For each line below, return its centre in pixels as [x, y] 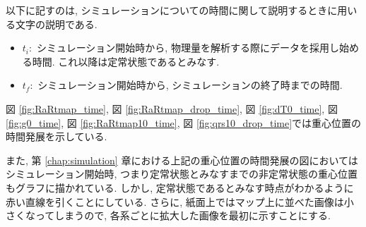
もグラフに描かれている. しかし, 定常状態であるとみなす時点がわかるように [180, 187]
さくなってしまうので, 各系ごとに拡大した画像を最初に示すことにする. [168, 215]
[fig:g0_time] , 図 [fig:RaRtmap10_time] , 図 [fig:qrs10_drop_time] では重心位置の [184, 122]
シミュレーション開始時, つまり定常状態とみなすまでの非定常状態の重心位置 [182, 174]
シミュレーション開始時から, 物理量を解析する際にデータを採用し [188, 48]
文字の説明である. [56, 24]
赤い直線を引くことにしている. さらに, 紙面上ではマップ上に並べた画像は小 [180, 201]
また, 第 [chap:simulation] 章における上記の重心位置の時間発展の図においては [182, 160]
